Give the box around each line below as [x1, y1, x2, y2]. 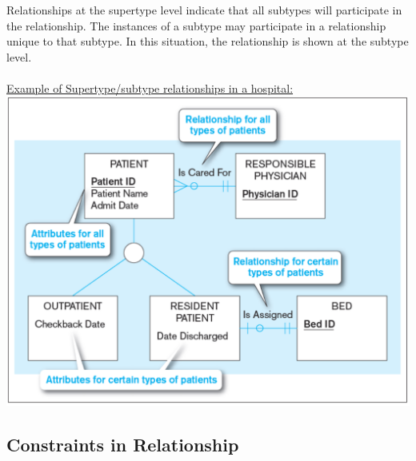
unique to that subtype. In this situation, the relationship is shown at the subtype [6, 33, 409, 50]
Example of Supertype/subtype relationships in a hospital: [6, 79, 294, 96]
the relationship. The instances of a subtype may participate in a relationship [6, 17, 386, 34]
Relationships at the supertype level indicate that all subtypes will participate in [6, 2, 402, 18]
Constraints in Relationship [6, 432, 239, 457]
